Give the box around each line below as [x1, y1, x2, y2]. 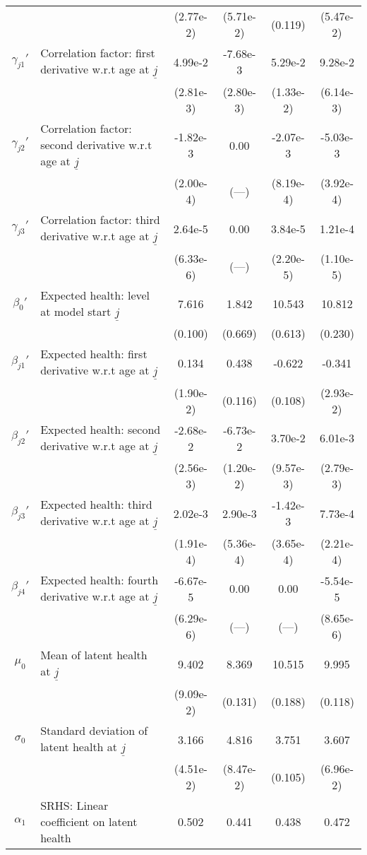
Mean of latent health [40, 647, 148, 664]
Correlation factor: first [40, 45, 155, 61]
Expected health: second [40, 420, 161, 437]
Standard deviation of [40, 721, 148, 738]
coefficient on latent [40, 813, 138, 830]
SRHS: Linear [40, 797, 109, 814]
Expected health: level [40, 286, 150, 303]
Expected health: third [40, 496, 152, 513]
